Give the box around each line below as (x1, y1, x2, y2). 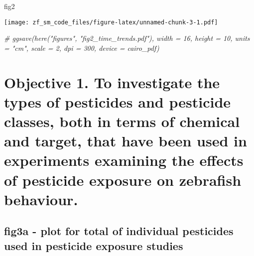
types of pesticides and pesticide (4, 91, 231, 112)
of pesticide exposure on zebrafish (4, 169, 242, 190)
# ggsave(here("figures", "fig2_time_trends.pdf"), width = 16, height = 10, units (4, 33, 250, 43)
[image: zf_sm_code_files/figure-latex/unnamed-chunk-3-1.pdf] (4, 18, 218, 26)
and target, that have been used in (4, 130, 247, 151)
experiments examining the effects (4, 150, 244, 170)
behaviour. (4, 189, 78, 209)
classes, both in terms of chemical (4, 111, 240, 131)
